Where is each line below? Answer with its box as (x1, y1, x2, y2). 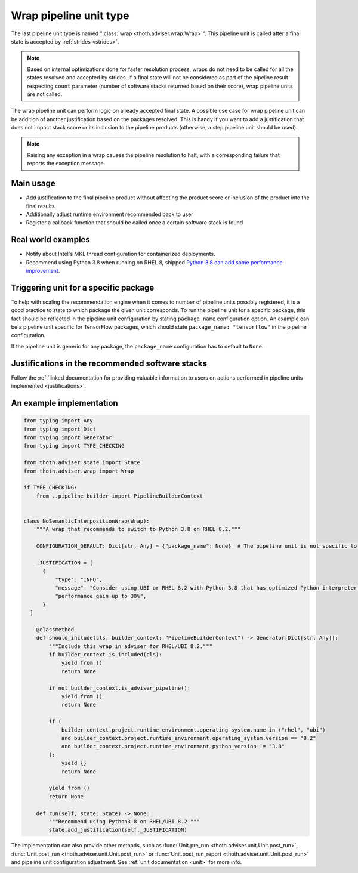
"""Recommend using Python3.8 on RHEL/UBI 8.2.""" (48, 818, 200, 825)
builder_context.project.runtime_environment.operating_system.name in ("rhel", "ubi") (61, 726, 326, 733)
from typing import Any (23, 418, 94, 424)
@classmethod (36, 626, 75, 633)
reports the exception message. (27, 160, 106, 167)
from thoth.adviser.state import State (23, 459, 140, 466)
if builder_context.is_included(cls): (48, 651, 162, 658)
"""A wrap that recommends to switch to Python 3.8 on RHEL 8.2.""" (36, 526, 241, 533)
